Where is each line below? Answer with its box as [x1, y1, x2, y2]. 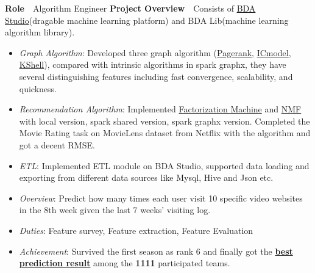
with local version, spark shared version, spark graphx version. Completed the [19, 114, 310, 127]
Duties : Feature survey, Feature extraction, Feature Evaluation [19, 224, 253, 236]
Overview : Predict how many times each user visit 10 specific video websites [19, 191, 303, 204]
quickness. [19, 82, 57, 95]
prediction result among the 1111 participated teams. [19, 257, 230, 269]
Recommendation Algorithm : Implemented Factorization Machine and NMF [19, 103, 302, 115]
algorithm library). [5, 26, 75, 38]
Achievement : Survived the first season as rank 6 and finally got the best [19, 244, 293, 257]
